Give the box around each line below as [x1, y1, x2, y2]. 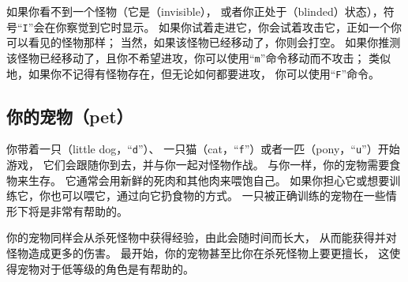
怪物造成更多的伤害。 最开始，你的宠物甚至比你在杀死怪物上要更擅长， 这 [6, 244, 390, 261]
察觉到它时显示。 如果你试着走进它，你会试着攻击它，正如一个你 [66, 18, 402, 35]
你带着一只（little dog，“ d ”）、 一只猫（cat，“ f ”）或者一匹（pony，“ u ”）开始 [6, 141, 400, 157]
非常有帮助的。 [50, 202, 128, 219]
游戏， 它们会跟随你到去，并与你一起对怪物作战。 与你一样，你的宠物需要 [6, 156, 390, 173]
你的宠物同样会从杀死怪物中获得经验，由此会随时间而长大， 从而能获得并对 [6, 229, 397, 246]
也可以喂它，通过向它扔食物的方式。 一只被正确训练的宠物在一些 [50, 187, 386, 204]
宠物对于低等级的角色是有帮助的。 [17, 260, 194, 276]
